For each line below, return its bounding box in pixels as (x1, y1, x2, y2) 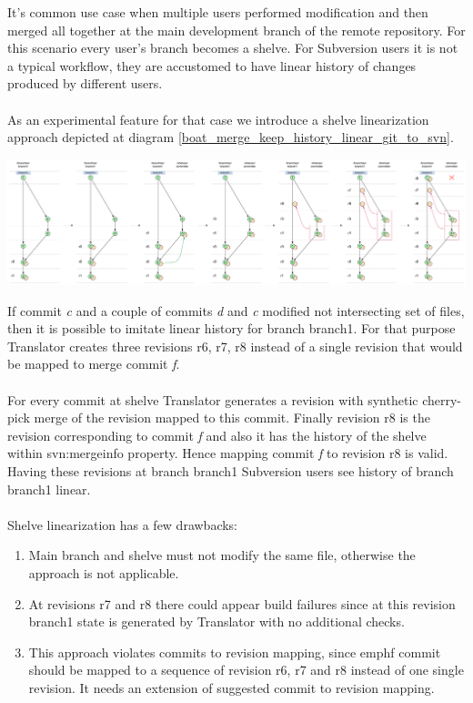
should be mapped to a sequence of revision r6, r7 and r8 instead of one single (28, 660, 464, 679)
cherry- (422, 390, 462, 409)
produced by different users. (7, 74, 163, 93)
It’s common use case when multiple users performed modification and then (7, 3, 428, 21)
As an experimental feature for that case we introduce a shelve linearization (7, 109, 429, 128)
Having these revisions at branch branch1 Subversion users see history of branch (7, 461, 454, 480)
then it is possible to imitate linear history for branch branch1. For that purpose (7, 319, 456, 338)
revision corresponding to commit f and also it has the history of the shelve (7, 425, 427, 444)
